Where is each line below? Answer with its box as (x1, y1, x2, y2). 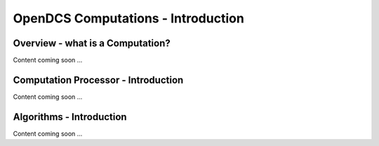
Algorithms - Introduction (13, 111, 127, 123)
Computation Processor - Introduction (13, 74, 184, 86)
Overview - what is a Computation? (13, 37, 171, 49)
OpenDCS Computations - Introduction (13, 11, 245, 26)
